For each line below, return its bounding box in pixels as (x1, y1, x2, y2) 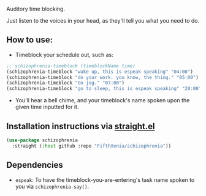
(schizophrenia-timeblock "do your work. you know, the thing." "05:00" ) (6, 74, 199, 80)
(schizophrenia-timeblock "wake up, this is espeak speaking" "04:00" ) (6, 69, 193, 75)
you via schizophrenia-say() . (15, 183, 90, 190)
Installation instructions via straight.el (6, 121, 155, 131)
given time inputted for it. (15, 104, 79, 111)
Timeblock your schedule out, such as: (15, 51, 113, 58)
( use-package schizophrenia (6, 137, 78, 143)
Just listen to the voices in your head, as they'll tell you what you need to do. (6, 17, 200, 24)
